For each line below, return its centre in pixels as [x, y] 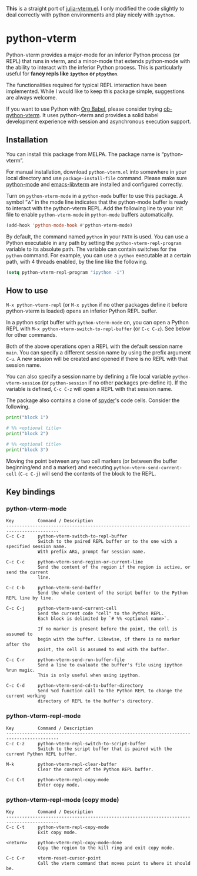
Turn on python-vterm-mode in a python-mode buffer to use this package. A [95, 195]
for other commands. [32, 335]
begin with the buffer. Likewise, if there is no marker [109, 639]
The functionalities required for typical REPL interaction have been [86, 85]
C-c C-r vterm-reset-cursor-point [54, 858]
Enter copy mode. [59, 785]
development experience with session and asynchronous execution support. [98, 121]
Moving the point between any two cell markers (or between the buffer [92, 461]
